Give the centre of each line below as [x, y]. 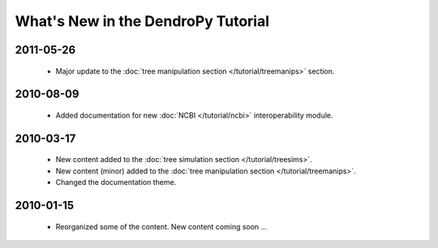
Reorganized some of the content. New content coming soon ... [161, 226]
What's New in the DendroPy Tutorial [142, 21]
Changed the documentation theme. [116, 182]
